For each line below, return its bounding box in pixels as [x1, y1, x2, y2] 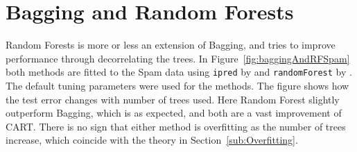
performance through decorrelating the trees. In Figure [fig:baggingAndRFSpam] [6, 51, 350, 65]
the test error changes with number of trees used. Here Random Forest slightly [6, 92, 340, 106]
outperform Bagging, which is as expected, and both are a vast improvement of [6, 105, 342, 120]
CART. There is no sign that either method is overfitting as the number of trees [6, 119, 346, 133]
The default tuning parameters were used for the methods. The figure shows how [6, 78, 349, 92]
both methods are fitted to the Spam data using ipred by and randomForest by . [6, 65, 352, 79]
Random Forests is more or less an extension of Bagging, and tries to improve [6, 37, 336, 52]
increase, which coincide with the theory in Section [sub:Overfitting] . [6, 133, 298, 147]
